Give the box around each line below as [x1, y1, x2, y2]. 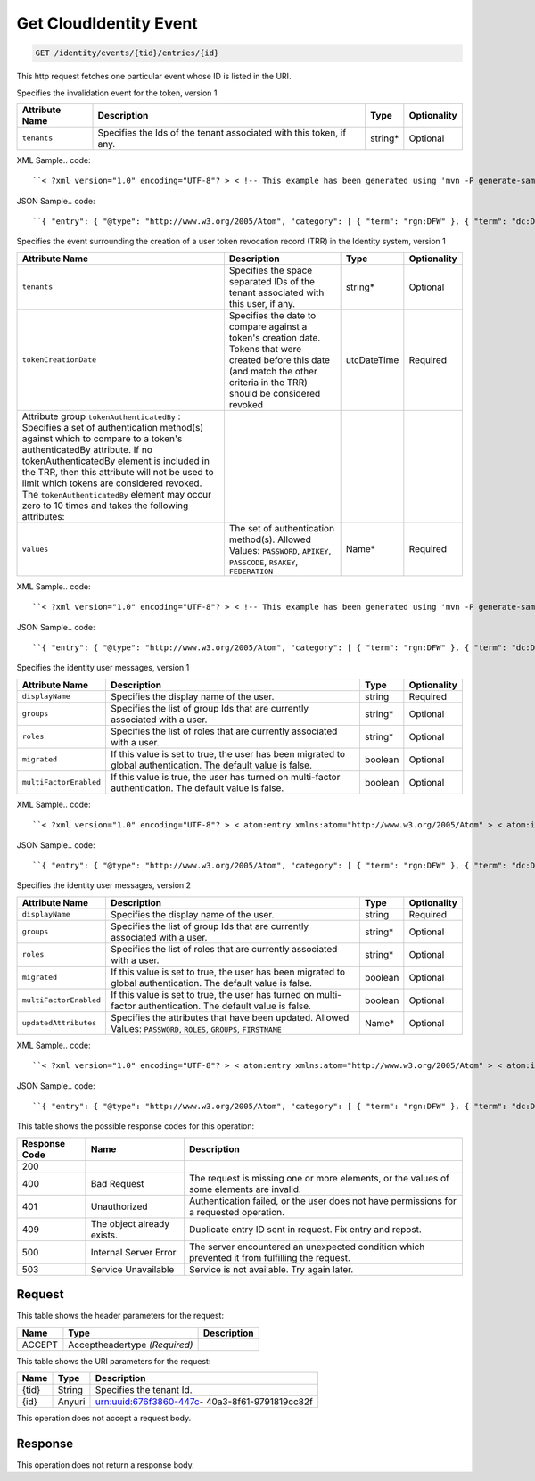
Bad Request [90, 1177, 144, 1189]
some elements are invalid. [188, 1182, 302, 1195]
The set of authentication [228, 522, 334, 534]
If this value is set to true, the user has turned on [111, 988, 315, 1000]
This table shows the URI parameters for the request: [16, 1355, 211, 1366]
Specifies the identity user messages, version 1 [16, 662, 190, 673]
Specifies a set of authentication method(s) [21, 421, 204, 433]
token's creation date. [228, 331, 321, 343]
